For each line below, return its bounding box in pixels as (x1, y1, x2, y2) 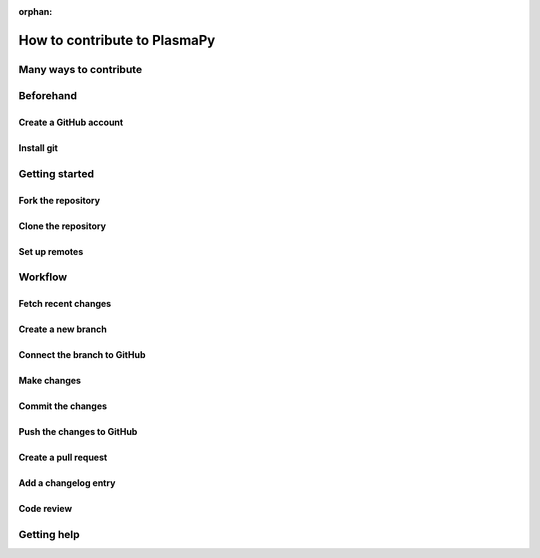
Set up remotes (18, 245, 84, 257)
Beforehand (18, 89, 77, 103)
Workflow (18, 270, 68, 284)
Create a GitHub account (18, 116, 124, 129)
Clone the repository (18, 220, 107, 232)
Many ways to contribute (18, 62, 143, 76)
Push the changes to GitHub (18, 426, 138, 438)
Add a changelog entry (18, 477, 116, 489)
